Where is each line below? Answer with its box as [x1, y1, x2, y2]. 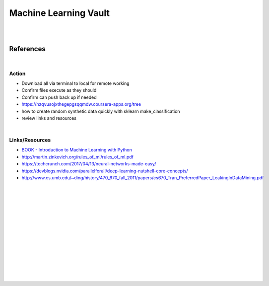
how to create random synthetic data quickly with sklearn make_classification [21, 108, 181, 114]
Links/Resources [9, 137, 51, 143]
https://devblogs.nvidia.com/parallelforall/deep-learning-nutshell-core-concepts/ [21, 168, 188, 174]
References [9, 45, 46, 53]
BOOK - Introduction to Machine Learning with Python [21, 147, 133, 153]
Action [9, 70, 26, 77]
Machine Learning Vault [9, 7, 110, 18]
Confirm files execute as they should [21, 87, 97, 93]
